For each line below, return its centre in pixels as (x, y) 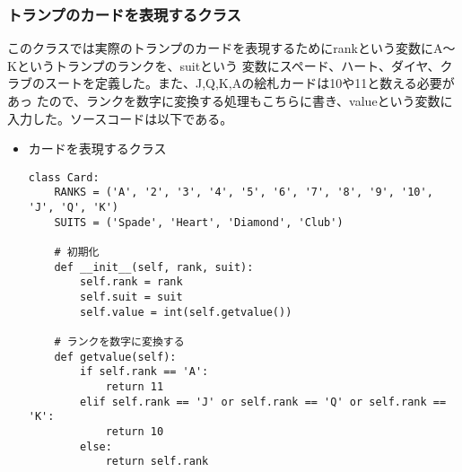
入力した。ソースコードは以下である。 (120, 118)
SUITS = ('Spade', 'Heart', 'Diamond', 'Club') (199, 222)
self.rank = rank (131, 282)
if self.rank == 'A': (144, 372)
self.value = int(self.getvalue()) (186, 312)
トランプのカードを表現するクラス (124, 14)
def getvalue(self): (115, 357)
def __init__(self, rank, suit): (154, 267)
